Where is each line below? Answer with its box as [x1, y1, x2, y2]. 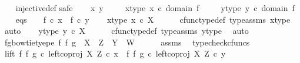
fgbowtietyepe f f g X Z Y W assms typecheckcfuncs [4, 36, 250, 48]
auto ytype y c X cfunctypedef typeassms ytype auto [4, 24, 249, 37]
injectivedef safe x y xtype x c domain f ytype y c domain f [15, 2, 295, 13]
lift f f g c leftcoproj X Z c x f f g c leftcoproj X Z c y [4, 47, 226, 60]
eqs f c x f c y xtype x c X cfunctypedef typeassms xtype [15, 13, 291, 25]
